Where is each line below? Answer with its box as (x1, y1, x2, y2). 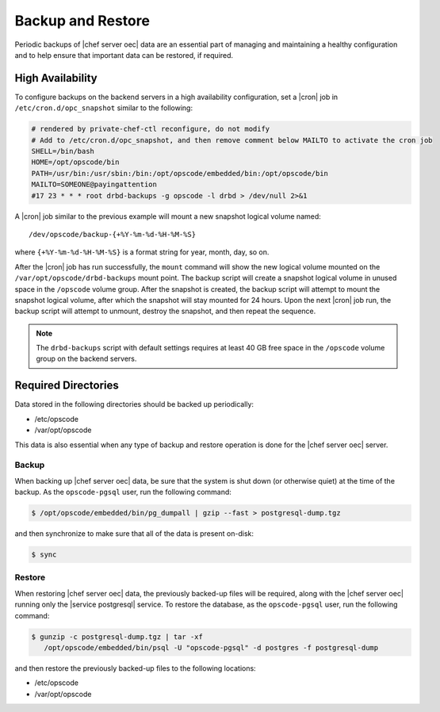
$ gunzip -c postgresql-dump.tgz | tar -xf (31, 632, 204, 641)
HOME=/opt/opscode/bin (31, 158, 120, 167)
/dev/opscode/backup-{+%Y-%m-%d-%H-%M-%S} (29, 230, 197, 239)
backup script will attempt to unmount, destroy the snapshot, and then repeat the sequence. (14, 306, 316, 316)
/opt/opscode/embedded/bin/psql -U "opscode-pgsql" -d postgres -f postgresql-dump (44, 643, 379, 652)
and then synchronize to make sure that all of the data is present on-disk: (14, 529, 254, 538)
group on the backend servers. (36, 354, 137, 364)
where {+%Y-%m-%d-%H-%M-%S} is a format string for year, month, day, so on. (14, 247, 270, 257)
